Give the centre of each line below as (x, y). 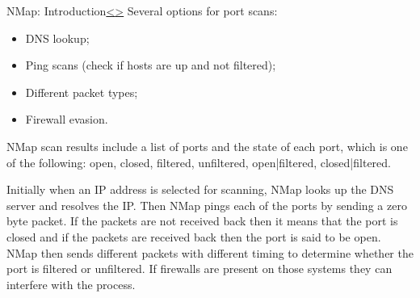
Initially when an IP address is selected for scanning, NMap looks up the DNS (200, 189)
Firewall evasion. (67, 119)
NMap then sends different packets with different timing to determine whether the (210, 252)
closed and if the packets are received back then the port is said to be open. (194, 236)
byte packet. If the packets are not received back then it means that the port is (202, 221)
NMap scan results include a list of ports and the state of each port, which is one (207, 146)
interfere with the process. (71, 284)
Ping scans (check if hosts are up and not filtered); (151, 65)
